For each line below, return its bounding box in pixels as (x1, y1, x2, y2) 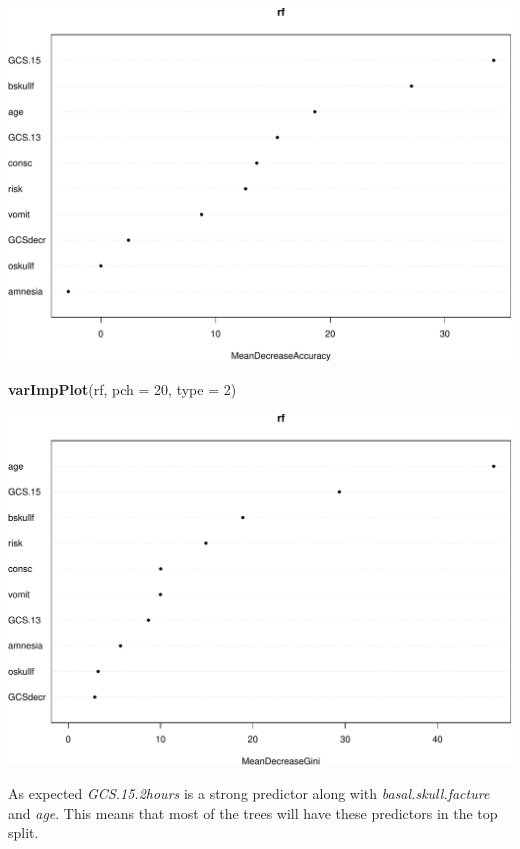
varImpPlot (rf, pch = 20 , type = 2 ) (8, 378, 237, 399)
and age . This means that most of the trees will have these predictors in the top (8, 802, 498, 823)
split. (8, 822, 39, 843)
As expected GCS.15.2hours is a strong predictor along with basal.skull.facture (8, 783, 490, 804)
